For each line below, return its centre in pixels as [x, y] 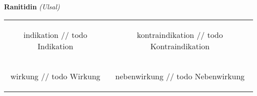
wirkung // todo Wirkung [55, 76]
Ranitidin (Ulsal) [32, 6]
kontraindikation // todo [180, 34]
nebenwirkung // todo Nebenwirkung [180, 76]
